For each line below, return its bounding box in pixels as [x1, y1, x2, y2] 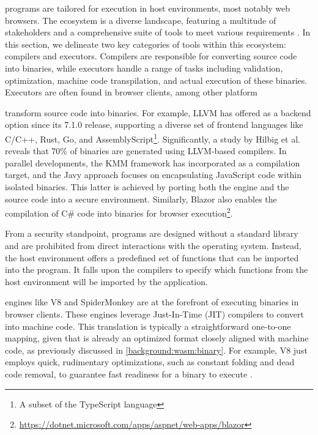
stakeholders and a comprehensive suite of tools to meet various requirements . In [5, 26, 311, 39]
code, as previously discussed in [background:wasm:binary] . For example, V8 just [5, 343, 308, 356]
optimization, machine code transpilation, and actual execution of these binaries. [5, 73, 308, 86]
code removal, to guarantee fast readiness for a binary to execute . [5, 367, 253, 380]
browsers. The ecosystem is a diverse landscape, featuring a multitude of [5, 13, 276, 26]
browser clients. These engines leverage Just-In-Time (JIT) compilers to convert [5, 307, 305, 320]
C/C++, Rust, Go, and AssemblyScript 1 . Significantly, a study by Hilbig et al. [5, 130, 300, 145]
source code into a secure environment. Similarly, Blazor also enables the [5, 192, 277, 205]
